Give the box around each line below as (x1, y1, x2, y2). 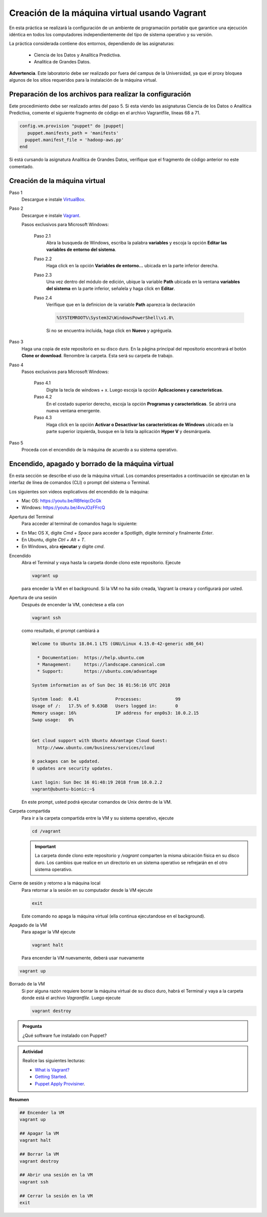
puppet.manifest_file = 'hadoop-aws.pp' (25, 137, 124, 143)
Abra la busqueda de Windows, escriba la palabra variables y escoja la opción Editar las (46, 240, 227, 245)
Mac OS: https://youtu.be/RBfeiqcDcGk (21, 498, 101, 503)
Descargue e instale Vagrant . (21, 212, 81, 218)
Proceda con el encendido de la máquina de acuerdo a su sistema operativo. (21, 446, 178, 452)
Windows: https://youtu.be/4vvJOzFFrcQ (21, 505, 105, 511)
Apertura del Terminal (9, 514, 54, 520)
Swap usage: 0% (32, 717, 74, 723)
